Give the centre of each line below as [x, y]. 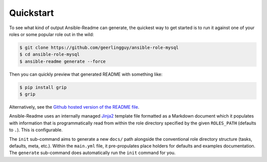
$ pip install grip [43, 87]
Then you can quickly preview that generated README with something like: [86, 74]
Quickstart [32, 13]
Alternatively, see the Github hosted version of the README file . [74, 107]
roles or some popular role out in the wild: [51, 34]
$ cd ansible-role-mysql [50, 55]
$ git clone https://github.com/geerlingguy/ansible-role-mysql [99, 47]
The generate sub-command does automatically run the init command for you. [92, 153]
